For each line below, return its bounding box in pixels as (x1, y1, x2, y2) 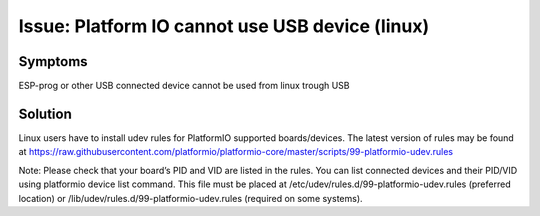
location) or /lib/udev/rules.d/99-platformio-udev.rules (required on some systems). (18, 192, 364, 204)
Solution (18, 105, 72, 122)
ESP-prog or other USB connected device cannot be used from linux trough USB (18, 80, 350, 92)
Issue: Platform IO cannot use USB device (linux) (18, 15, 430, 37)
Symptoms (18, 53, 89, 70)
